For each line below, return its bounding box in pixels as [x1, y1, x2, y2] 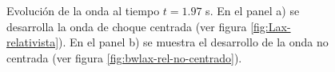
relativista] [6, 34, 59, 50]
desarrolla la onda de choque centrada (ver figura [6, 18, 247, 34]
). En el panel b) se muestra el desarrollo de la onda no [58, 34, 329, 50]
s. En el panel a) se [205, 2, 300, 18]
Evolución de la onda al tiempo [6, 2, 160, 18]
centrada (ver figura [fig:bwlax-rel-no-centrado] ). [6, 49, 242, 66]
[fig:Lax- [250, 18, 291, 34]
